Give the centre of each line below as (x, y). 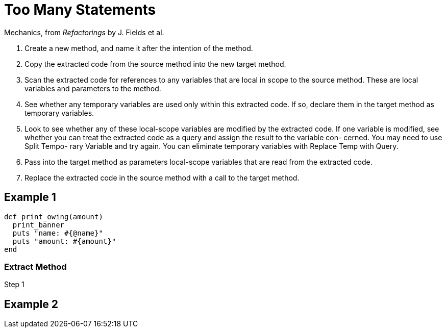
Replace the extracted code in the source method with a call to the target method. (162, 177)
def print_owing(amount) (54, 216)
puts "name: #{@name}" (58, 233)
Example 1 (30, 197)
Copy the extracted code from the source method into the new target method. (155, 64)
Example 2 (31, 304)
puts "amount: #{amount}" (64, 241)
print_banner (39, 225)
